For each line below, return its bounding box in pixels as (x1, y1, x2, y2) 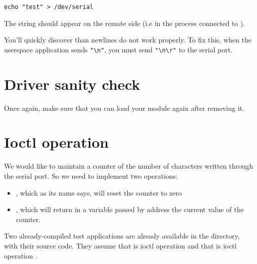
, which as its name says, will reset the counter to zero (15, 187, 182, 198)
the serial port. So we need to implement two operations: (4, 170, 178, 181)
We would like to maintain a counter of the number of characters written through (4, 161, 254, 171)
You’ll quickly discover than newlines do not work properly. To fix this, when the (4, 34, 252, 45)
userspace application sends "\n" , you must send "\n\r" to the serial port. (4, 44, 233, 54)
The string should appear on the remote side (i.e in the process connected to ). (4, 17, 245, 28)
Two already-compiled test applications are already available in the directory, (4, 231, 240, 241)
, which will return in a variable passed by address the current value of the (15, 204, 244, 215)
